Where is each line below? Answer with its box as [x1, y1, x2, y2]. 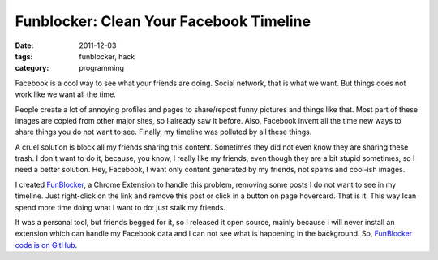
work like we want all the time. [15, 89, 117, 99]
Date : [15, 41, 34, 50]
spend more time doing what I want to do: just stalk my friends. [15, 202, 226, 212]
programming [79, 63, 125, 73]
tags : [15, 51, 33, 61]
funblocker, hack [79, 51, 135, 61]
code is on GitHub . [15, 240, 78, 249]
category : [15, 63, 49, 73]
